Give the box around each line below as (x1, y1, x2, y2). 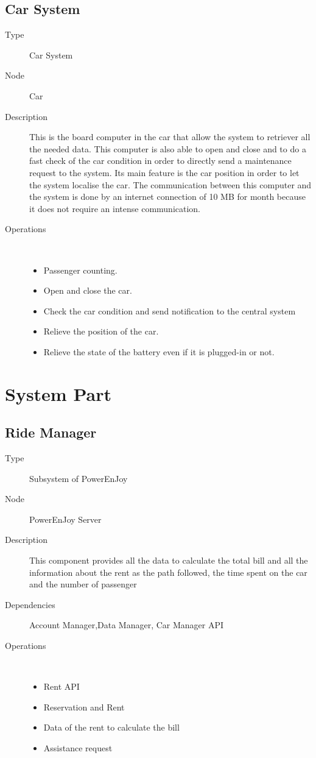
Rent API (43, 680, 80, 693)
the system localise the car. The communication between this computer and (29, 178, 312, 191)
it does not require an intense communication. (29, 202, 201, 214)
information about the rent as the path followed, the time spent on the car (29, 565, 307, 578)
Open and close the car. (43, 284, 132, 297)
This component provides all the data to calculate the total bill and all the (29, 554, 308, 567)
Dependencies (5, 598, 55, 611)
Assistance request (43, 741, 113, 754)
